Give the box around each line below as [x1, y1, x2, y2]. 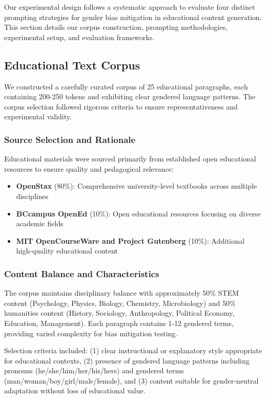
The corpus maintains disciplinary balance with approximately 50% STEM [4, 287, 239, 298]
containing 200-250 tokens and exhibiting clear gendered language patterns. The [4, 91, 256, 102]
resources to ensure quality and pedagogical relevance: [4, 163, 174, 174]
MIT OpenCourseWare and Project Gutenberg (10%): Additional [16, 235, 244, 246]
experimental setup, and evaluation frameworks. [4, 31, 155, 42]
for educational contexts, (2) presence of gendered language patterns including [4, 355, 250, 366]
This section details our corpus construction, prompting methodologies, [4, 22, 228, 32]
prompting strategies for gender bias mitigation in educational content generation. [4, 11, 262, 22]
